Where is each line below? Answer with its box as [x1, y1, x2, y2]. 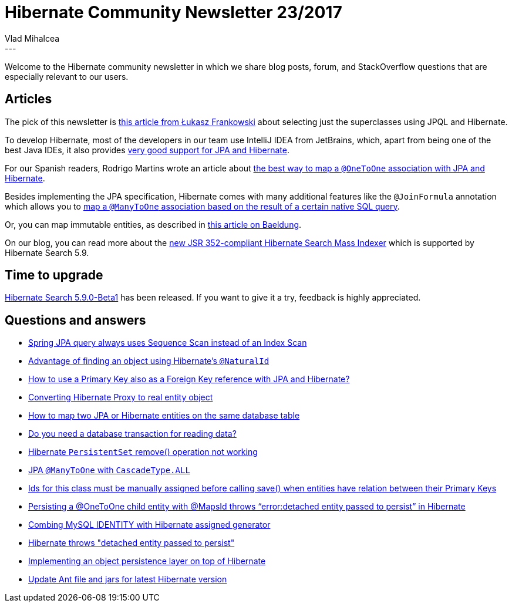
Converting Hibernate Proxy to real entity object [28, 392, 213, 403]
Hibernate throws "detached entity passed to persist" [28, 538, 235, 548]
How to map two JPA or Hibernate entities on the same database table [28, 410, 300, 421]
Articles [5, 92, 52, 107]
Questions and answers [5, 312, 146, 328]
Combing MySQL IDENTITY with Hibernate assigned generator [28, 520, 271, 530]
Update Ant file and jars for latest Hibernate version [28, 574, 227, 585]
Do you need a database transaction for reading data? [28, 429, 237, 439]
